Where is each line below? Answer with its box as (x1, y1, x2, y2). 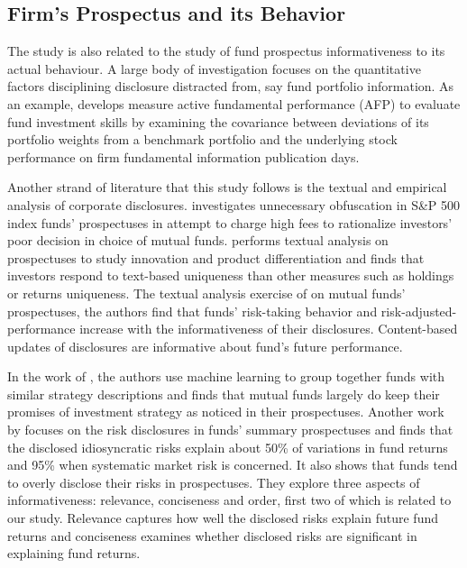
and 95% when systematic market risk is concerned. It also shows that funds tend (7, 455, 458, 474)
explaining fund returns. (7, 544, 141, 563)
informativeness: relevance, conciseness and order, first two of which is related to (7, 490, 452, 509)
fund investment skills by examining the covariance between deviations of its (7, 112, 429, 131)
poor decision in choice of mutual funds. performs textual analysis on (7, 231, 389, 250)
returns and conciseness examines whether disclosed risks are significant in (7, 526, 417, 545)
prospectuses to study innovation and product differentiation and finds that (7, 248, 425, 267)
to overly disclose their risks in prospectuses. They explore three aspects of (7, 472, 420, 491)
